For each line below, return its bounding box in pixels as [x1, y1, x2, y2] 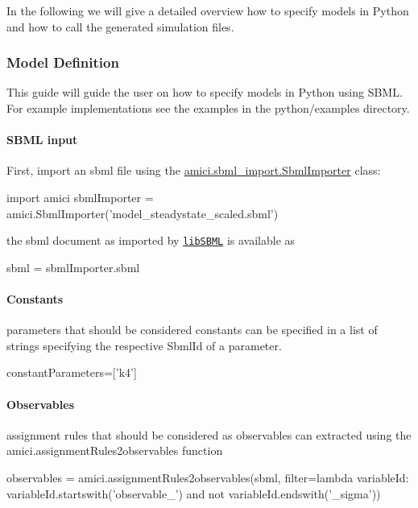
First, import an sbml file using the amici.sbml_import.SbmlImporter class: [6, 162, 381, 179]
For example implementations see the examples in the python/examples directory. [6, 100, 410, 116]
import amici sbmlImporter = [6, 188, 154, 205]
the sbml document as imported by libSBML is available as [6, 232, 296, 249]
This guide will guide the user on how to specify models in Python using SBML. [6, 84, 403, 101]
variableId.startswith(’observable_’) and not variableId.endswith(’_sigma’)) [6, 485, 381, 502]
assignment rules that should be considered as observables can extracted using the [6, 426, 412, 443]
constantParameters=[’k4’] [6, 364, 137, 381]
